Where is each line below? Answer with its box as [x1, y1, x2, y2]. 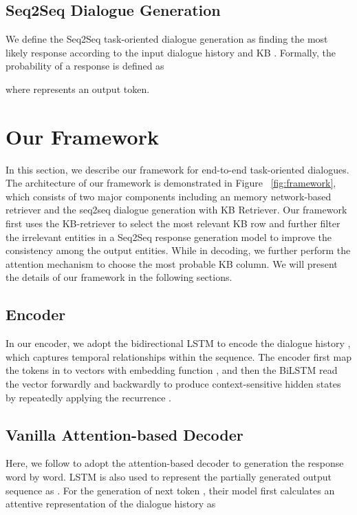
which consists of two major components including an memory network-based [6, 189, 332, 203]
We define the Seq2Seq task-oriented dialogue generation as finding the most [6, 32, 328, 46]
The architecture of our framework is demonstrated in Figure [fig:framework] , [6, 176, 336, 190]
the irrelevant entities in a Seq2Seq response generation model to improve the [6, 229, 332, 244]
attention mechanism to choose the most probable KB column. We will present [6, 256, 338, 271]
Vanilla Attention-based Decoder [6, 423, 244, 445]
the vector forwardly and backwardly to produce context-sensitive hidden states [6, 377, 341, 391]
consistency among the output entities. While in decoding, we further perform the [6, 243, 351, 257]
